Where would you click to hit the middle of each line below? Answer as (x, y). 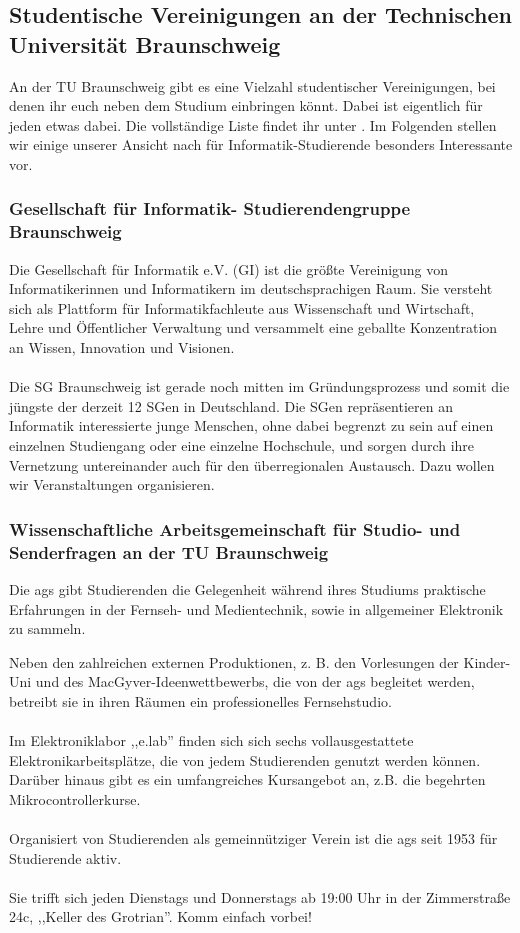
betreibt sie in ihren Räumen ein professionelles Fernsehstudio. (200, 700)
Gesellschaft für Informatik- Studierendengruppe (210, 208)
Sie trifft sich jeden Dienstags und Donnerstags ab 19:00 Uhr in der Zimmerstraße (260, 896)
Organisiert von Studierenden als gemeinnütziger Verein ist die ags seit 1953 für (253, 838)
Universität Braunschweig (145, 43)
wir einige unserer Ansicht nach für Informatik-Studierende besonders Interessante (261, 144)
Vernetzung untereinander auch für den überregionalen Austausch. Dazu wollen (252, 464)
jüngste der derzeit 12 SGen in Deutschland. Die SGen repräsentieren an (231, 405)
